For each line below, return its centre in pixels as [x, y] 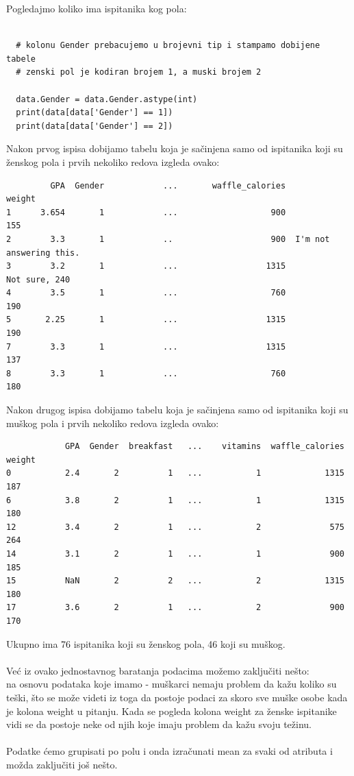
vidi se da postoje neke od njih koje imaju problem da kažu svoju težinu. [159, 724]
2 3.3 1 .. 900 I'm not [168, 239]
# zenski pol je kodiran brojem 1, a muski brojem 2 [139, 72]
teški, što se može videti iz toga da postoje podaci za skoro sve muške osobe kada [177, 697]
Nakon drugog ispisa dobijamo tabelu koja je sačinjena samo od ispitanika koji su [177, 410]
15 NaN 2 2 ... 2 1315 [175, 581]
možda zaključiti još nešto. [62, 764]
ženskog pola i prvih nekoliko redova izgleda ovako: [113, 161]
